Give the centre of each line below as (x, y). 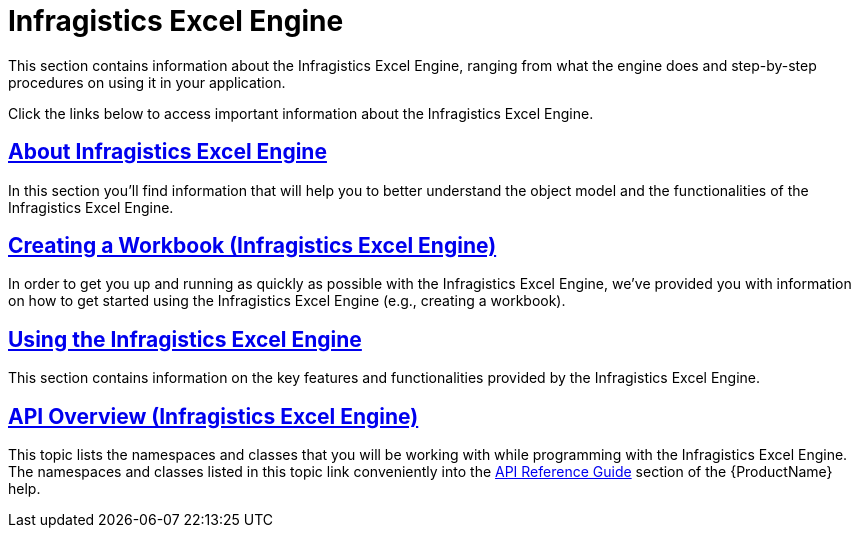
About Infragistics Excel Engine (167, 152)
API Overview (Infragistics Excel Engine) (213, 416)
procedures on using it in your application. (147, 82)
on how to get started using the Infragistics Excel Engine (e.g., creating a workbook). (287, 301)
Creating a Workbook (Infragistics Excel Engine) (252, 246)
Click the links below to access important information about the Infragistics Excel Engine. (301, 113)
